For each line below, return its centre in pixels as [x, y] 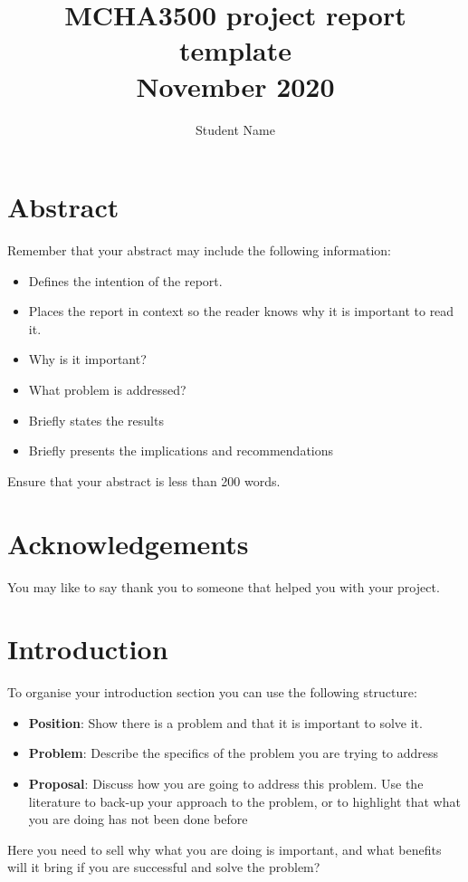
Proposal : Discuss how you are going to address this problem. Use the [226, 783]
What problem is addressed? [107, 389]
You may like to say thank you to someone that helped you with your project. [224, 586]
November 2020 [235, 86]
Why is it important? [87, 359]
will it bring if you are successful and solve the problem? [164, 867]
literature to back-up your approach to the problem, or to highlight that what [244, 801]
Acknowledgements [128, 543]
